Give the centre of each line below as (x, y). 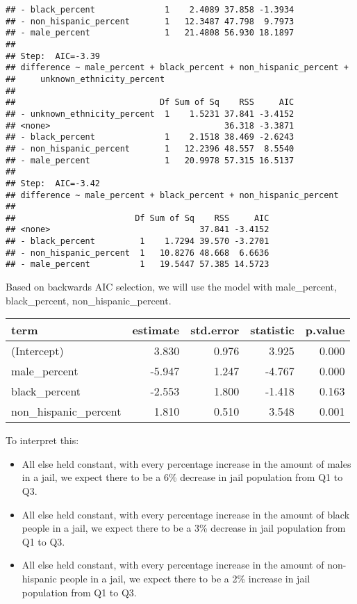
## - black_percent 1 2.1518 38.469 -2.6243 (150, 137)
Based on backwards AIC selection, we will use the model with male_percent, (171, 287)
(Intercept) (38, 351)
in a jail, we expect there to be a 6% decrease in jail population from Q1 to (182, 477)
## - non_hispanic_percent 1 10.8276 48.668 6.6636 (138, 253)
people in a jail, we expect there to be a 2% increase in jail (185, 579)
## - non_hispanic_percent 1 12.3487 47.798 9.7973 (150, 21)
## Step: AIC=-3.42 (53, 183)
